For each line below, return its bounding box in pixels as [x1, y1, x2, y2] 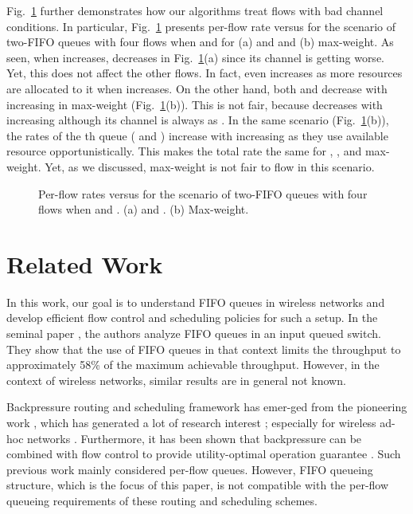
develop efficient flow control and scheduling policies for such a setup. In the [6, 309, 378, 326]
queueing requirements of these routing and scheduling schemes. [6, 492, 318, 508]
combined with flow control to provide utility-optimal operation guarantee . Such [6, 445, 401, 462]
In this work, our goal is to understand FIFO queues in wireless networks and [6, 293, 385, 310]
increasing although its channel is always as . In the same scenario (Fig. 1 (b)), [6, 112, 389, 128]
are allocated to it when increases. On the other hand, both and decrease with [6, 80, 388, 96]
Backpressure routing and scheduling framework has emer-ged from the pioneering [6, 398, 407, 415]
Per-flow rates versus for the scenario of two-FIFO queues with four [38, 185, 368, 202]
